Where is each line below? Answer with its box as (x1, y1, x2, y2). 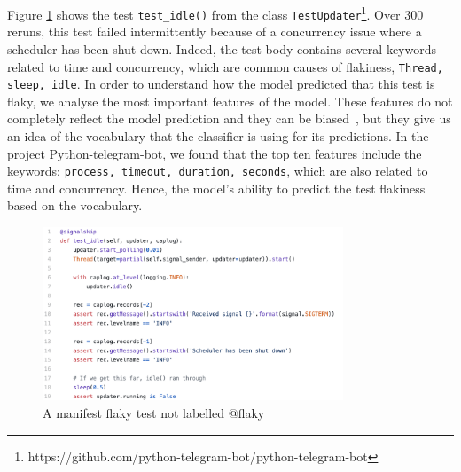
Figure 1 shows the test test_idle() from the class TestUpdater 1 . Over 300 (7, 3, 424, 23)
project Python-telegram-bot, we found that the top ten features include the (7, 144, 422, 162)
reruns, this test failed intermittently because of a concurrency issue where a (7, 22, 422, 41)
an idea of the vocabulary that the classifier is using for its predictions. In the (7, 127, 429, 145)
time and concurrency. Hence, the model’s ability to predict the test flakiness (7, 178, 426, 197)
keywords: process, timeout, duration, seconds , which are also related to (7, 161, 428, 180)
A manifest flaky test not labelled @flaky (43, 404, 265, 422)
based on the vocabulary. (7, 196, 143, 215)
